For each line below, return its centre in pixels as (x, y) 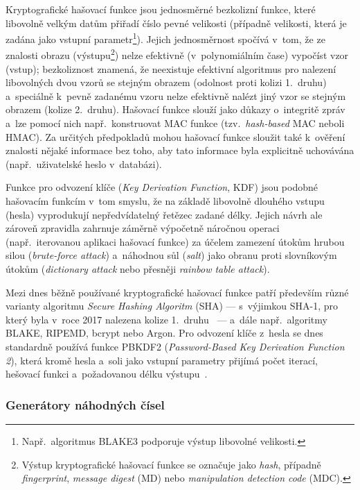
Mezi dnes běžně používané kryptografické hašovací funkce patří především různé (177, 292)
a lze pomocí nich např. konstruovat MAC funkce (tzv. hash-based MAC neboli (175, 123)
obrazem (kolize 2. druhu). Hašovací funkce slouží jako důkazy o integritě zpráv (175, 109)
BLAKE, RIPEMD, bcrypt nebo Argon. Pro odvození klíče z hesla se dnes (164, 333)
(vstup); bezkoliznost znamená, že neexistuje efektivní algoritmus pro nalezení (171, 68)
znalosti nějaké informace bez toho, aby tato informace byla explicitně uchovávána (180, 150)
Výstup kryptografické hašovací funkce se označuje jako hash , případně (171, 464)
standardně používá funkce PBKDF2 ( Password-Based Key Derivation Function (175, 346)
